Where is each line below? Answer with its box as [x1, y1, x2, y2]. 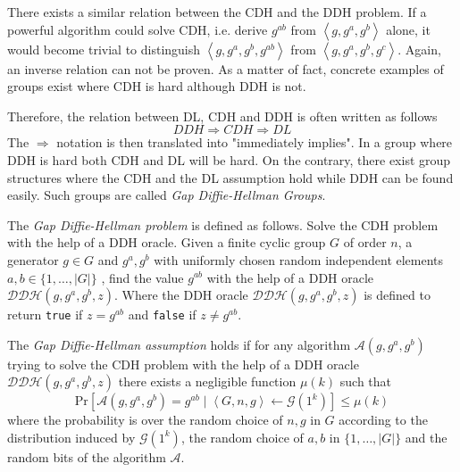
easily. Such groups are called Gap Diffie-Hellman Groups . [7, 186, 326, 204]
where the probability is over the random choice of [7, 410, 283, 429]
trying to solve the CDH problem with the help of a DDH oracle [7, 354, 359, 373]
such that [339, 372, 392, 391]
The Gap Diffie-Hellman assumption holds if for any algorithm [7, 335, 351, 353]
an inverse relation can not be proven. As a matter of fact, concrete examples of [7, 59, 444, 78]
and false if [128, 305, 197, 324]
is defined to [364, 286, 431, 304]
